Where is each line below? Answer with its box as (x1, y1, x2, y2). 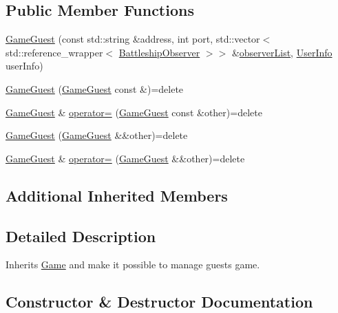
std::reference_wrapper (6, 45, 103, 59)
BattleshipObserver (118, 45, 200, 59)
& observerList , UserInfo (231, 45, 332, 59)
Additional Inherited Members (6, 184, 228, 206)
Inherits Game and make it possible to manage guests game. (6, 257, 260, 272)
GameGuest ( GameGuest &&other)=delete (6, 128, 188, 142)
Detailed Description (6, 225, 156, 246)
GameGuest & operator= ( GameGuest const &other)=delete (6, 105, 262, 119)
